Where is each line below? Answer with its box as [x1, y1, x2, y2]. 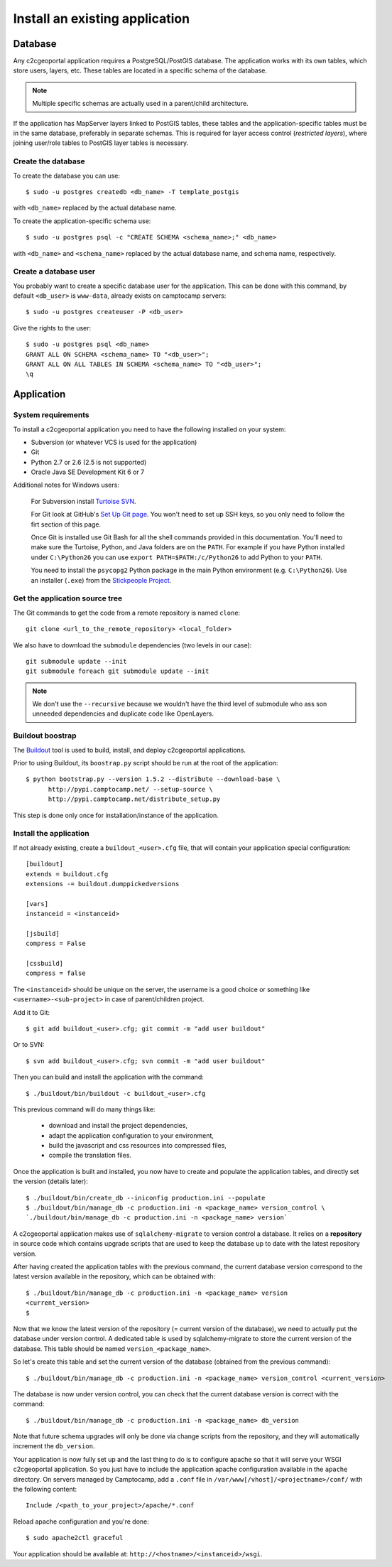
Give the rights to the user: [13, 323, 92, 332]
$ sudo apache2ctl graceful [26, 1534, 124, 1542]
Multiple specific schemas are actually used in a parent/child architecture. [32, 99, 249, 108]
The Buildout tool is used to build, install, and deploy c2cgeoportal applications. [13, 745, 246, 754]
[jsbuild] [26, 930, 60, 937]
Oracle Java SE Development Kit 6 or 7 [31, 468, 145, 476]
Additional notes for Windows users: [13, 480, 120, 490]
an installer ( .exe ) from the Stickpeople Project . [31, 576, 172, 584]
